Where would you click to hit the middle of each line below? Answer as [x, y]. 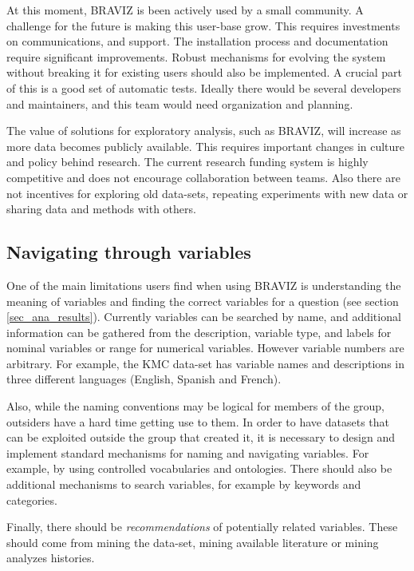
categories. [32, 500]
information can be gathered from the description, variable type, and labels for [199, 332]
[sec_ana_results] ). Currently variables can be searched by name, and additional [204, 317]
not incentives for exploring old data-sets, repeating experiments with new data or [207, 193]
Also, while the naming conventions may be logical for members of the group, [195, 406]
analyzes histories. [51, 558]
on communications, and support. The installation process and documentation [197, 41]
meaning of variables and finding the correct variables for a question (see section [203, 301]
